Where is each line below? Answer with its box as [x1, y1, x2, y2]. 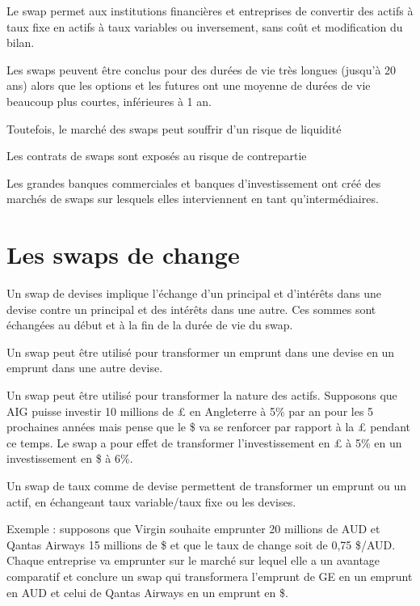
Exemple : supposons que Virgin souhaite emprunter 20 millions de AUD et [6, 520, 380, 537]
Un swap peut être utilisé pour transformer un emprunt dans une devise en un [6, 343, 395, 360]
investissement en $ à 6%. [6, 450, 133, 467]
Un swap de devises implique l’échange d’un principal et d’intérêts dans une [6, 285, 382, 302]
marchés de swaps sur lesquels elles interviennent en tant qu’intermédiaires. [6, 190, 379, 207]
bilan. [6, 34, 35, 51]
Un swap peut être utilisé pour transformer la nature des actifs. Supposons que [6, 387, 397, 404]
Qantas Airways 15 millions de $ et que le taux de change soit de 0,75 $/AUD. [6, 536, 396, 553]
